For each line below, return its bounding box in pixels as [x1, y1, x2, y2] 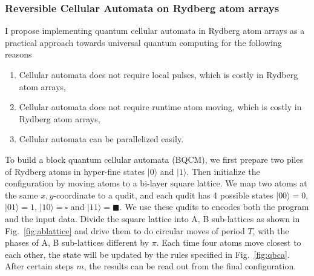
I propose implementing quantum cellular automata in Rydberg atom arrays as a [5, 24, 305, 37]
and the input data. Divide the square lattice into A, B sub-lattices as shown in [5, 212, 300, 225]
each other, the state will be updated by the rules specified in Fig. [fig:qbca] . [5, 248, 290, 260]
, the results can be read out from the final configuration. [83, 260, 296, 272]
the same [5, 188, 38, 201]
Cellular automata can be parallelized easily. [19, 133, 184, 145]
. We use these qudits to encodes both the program [119, 200, 309, 213]
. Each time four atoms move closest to [156, 236, 301, 249]
